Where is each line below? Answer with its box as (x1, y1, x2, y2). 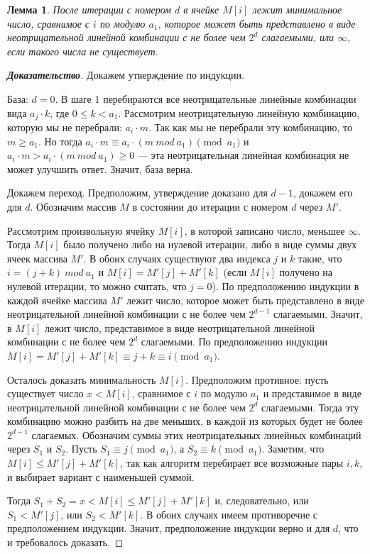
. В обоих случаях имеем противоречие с (140, 506, 317, 521)
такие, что (298, 250, 342, 265)
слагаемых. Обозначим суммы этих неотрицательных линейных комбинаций (31, 427, 361, 442)
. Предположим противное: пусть (185, 372, 329, 387)
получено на (279, 265, 333, 279)
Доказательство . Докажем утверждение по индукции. (7, 67, 244, 82)
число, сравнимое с (7, 16, 90, 31)
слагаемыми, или (261, 30, 334, 45)
